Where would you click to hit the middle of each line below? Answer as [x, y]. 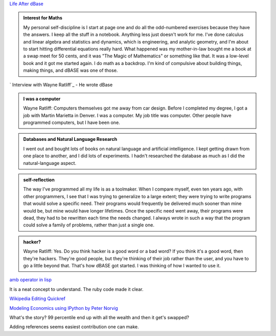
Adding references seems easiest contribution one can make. [74, 327]
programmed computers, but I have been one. [72, 122]
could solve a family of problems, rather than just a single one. [89, 225]
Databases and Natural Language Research [70, 139]
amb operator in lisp [31, 280]
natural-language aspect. [50, 163]
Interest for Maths [43, 18]
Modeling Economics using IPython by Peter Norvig [64, 308]
